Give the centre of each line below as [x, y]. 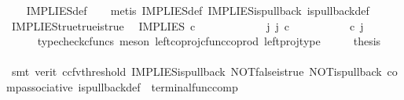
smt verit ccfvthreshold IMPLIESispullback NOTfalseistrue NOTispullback [196, 71]
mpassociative [40, 86]
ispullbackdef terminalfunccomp [158, 86]
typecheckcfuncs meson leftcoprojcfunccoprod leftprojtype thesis [209, 41]
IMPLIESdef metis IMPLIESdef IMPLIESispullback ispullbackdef [198, 10]
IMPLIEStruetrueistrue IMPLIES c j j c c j [187, 25]
